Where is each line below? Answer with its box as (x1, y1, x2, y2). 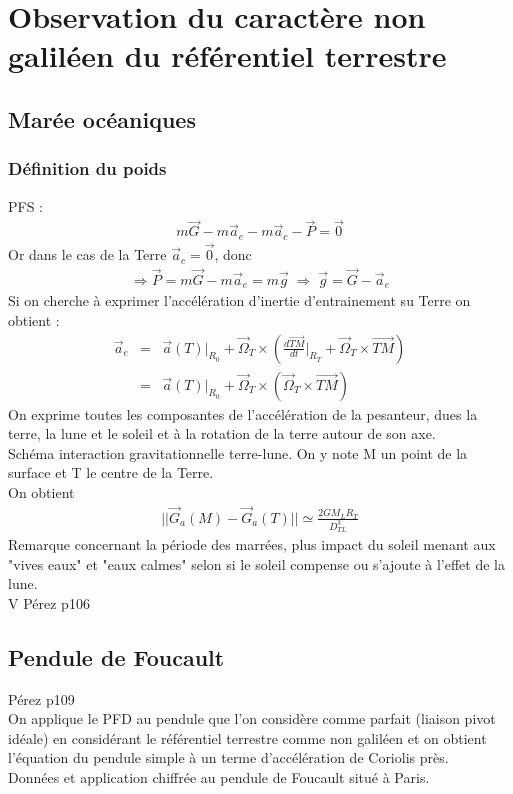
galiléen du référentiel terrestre (8, 35, 447, 76)
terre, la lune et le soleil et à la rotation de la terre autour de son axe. (8, 423, 436, 444)
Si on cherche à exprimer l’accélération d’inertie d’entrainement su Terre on (8, 290, 471, 311)
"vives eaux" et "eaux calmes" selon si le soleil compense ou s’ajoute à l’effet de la (8, 553, 505, 574)
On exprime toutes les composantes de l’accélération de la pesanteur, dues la (8, 403, 478, 424)
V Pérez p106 (8, 592, 90, 613)
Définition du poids (8, 156, 167, 181)
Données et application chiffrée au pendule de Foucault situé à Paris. (8, 767, 430, 788)
